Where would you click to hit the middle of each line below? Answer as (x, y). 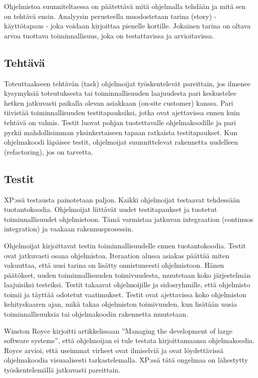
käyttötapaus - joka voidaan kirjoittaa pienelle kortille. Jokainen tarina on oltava (127, 26)
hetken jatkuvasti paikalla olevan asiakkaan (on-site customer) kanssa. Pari (119, 102)
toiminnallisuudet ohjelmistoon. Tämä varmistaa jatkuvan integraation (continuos (129, 219)
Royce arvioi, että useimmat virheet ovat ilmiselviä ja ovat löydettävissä (114, 350)
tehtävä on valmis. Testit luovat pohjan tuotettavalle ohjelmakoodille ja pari (120, 122)
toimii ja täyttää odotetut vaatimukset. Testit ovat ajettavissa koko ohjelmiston (125, 294)
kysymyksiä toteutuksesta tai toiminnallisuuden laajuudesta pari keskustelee (120, 93)
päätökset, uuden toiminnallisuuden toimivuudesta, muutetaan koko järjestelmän (128, 275)
